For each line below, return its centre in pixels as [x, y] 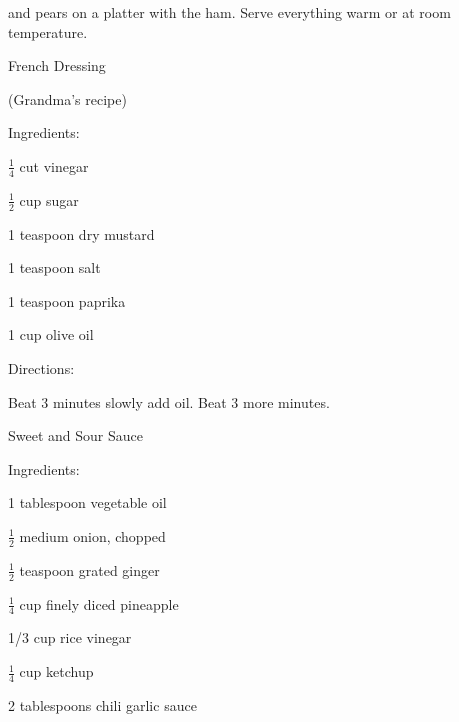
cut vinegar [54, 165]
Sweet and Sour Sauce [75, 435]
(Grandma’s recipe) [67, 98]
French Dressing [57, 65]
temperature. [48, 31]
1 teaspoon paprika [67, 300]
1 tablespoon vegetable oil [87, 502]
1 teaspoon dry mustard [81, 233]
